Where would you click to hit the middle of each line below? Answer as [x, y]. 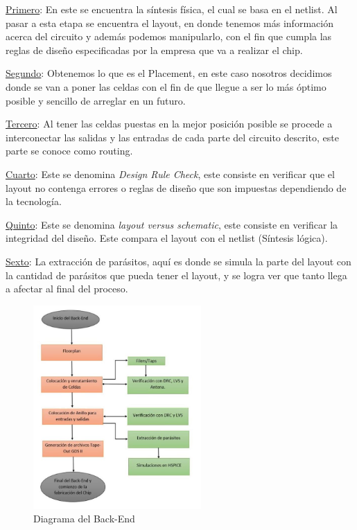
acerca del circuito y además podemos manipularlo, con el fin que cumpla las [169, 36]
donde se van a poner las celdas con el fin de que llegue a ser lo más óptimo [166, 86]
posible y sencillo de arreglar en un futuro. [96, 100]
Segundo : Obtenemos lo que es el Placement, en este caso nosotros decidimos [169, 73]
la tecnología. [34, 201]
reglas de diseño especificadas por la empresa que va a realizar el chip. [154, 50]
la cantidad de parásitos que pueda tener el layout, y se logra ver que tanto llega [176, 275]
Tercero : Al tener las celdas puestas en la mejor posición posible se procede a [169, 124]
